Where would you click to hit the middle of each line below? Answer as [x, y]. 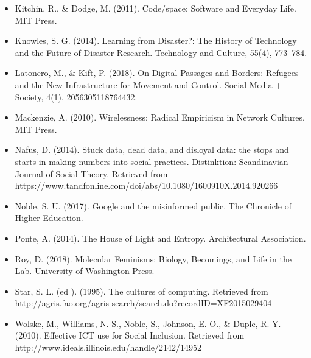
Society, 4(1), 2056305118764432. [76, 97]
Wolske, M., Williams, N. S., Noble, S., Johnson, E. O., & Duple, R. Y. [148, 323]
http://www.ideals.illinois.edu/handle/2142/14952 [108, 347]
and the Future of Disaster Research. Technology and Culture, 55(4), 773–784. [161, 52]
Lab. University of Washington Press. [85, 271]
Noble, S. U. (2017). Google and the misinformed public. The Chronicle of [153, 205]
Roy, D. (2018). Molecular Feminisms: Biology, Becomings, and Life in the [153, 258]
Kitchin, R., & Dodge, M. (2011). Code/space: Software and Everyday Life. [155, 8]
